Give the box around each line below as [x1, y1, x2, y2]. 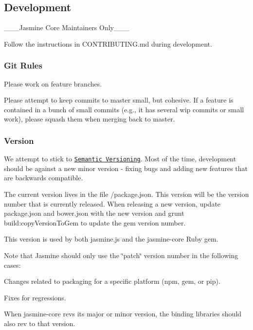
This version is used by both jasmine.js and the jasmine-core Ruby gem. [4, 234, 218, 244]
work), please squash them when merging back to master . [4, 114, 175, 124]
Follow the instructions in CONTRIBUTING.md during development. [4, 38, 212, 49]
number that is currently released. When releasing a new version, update [4, 198, 221, 208]
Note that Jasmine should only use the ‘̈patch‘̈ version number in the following [4, 250, 238, 261]
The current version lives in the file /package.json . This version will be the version [4, 189, 249, 199]
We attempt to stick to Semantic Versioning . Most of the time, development [4, 154, 236, 164]
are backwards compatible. [4, 173, 83, 183]
